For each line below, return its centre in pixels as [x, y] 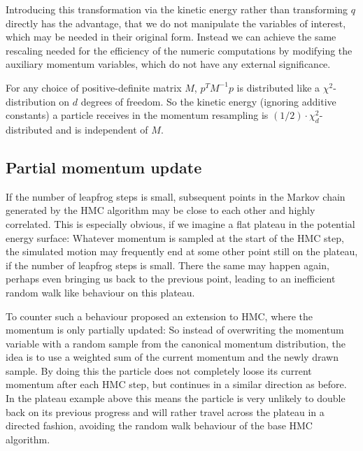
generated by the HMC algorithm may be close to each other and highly [161, 210]
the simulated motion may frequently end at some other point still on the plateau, [182, 251]
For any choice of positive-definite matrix [94, 87]
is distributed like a [278, 87]
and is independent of [102, 129]
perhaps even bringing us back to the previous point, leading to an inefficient [171, 279]
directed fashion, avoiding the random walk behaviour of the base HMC [159, 425]
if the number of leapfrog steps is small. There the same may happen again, [168, 265]
